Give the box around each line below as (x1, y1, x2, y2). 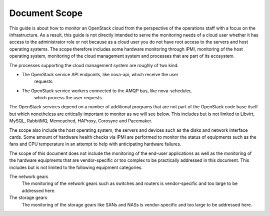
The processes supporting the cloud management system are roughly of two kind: (9, 62, 179, 68)
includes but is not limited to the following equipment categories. (9, 164, 142, 170)
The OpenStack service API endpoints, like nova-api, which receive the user (21, 71, 178, 77)
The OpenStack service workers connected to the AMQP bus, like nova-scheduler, (21, 88, 192, 94)
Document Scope (9, 8, 83, 19)
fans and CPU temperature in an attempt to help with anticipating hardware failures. (9, 141, 181, 147)
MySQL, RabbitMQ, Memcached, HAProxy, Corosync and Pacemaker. (9, 118, 152, 124)
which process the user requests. (34, 95, 103, 101)
